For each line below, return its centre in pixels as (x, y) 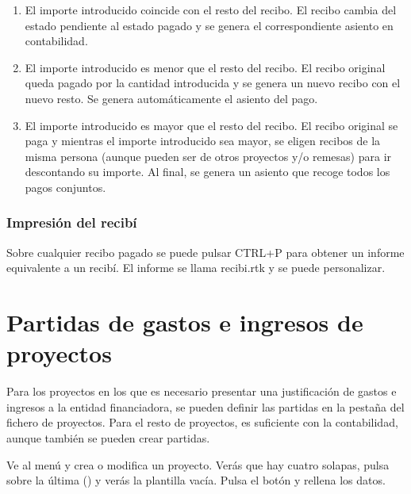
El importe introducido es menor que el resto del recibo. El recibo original (205, 67)
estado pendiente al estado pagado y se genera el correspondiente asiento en (209, 25)
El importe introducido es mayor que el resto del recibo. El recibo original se (211, 125)
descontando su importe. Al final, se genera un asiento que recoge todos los (207, 172)
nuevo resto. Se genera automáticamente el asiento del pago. (171, 98)
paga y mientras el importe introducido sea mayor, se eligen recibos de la (203, 141)
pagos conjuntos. (65, 187)
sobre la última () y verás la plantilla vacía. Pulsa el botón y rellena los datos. (196, 480)
